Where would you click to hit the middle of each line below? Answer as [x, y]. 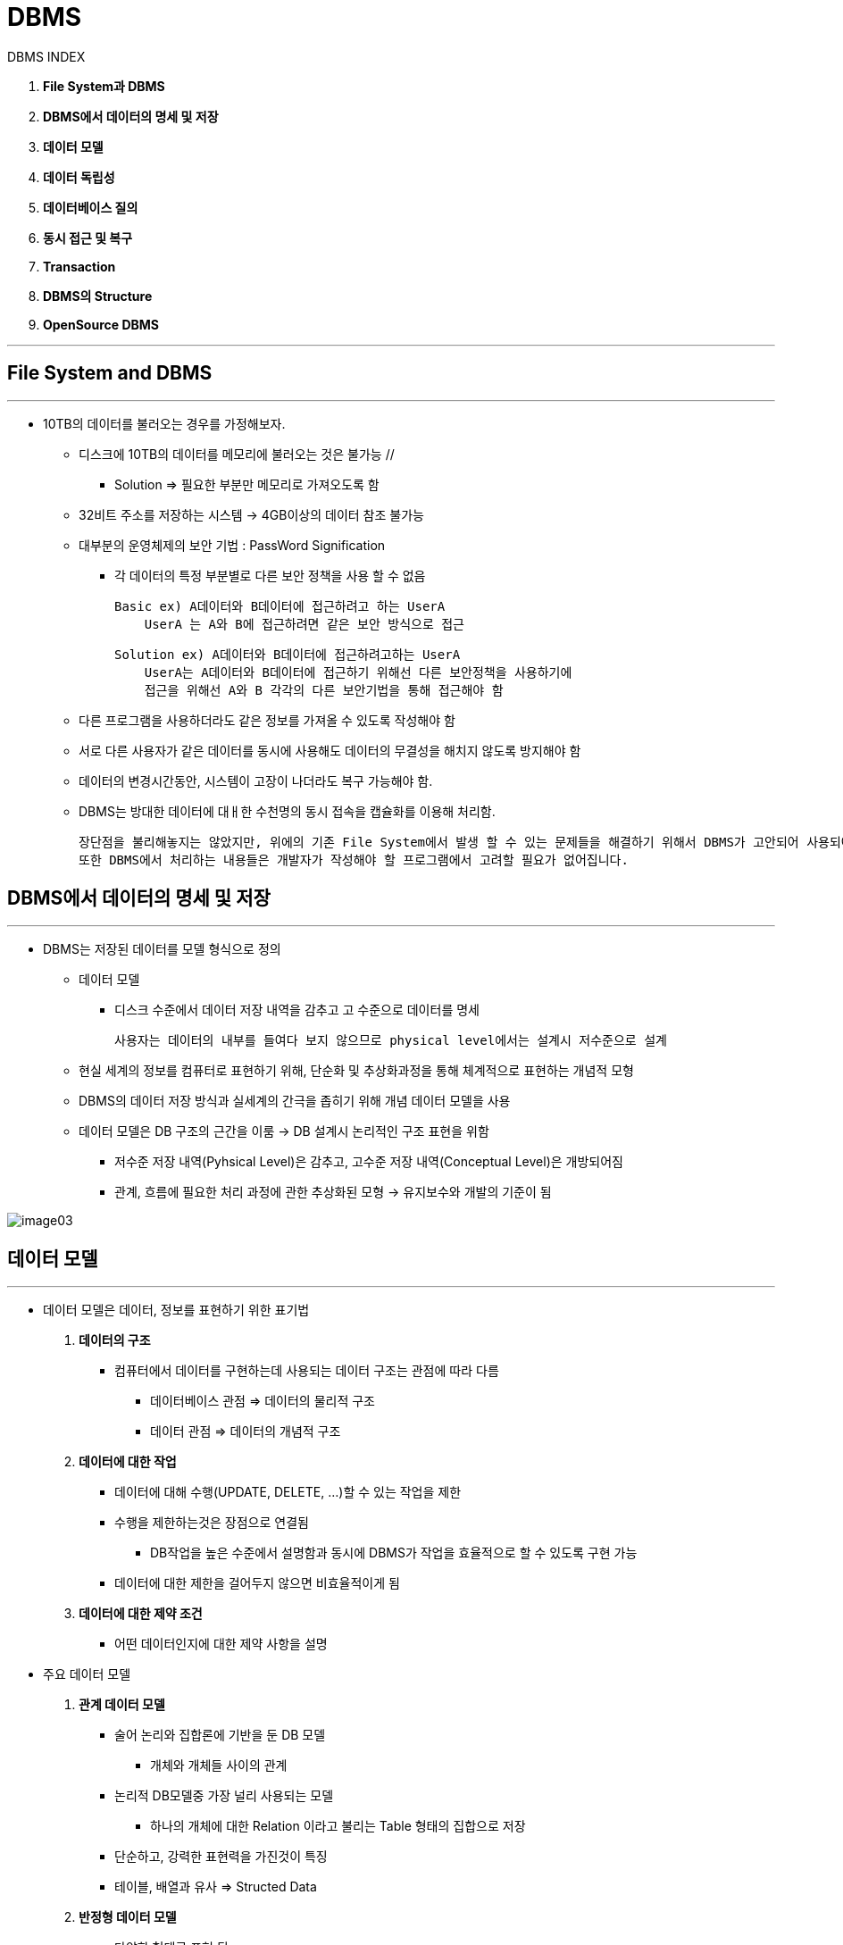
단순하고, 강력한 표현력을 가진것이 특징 [221, 1857]
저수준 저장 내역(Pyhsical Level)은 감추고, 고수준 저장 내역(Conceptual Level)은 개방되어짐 [369, 1162]
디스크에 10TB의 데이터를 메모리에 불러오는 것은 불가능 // [237, 454]
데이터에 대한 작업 [128, 1462]
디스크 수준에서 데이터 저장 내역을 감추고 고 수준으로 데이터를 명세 [297, 1010]
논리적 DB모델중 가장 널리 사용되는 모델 [224, 1796]
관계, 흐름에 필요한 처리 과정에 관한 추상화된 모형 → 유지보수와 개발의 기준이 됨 [333, 1192]
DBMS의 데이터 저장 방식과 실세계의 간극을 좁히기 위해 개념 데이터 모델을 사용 [295, 1101]
